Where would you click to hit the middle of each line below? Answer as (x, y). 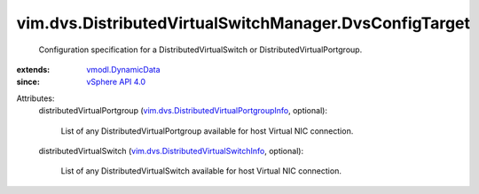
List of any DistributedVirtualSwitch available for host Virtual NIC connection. (201, 171)
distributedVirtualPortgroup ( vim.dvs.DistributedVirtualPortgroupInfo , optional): (183, 111)
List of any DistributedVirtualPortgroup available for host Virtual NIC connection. (207, 131)
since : (28, 82)
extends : (33, 69)
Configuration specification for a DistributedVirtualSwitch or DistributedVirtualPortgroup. (200, 50)
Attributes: (35, 98)
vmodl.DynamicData (123, 69)
